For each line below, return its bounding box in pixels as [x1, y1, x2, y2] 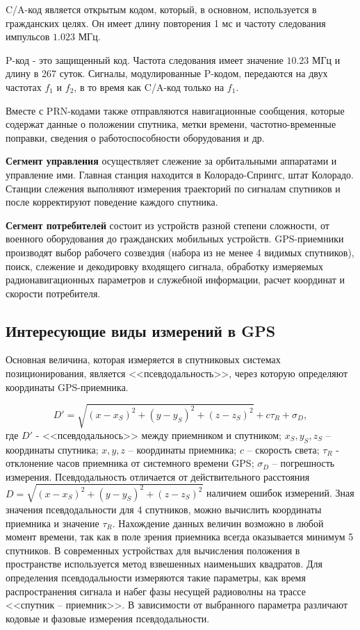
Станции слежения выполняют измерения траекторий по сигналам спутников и [6, 181, 341, 195]
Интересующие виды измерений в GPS [6, 320, 276, 341]
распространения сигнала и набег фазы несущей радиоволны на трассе [6, 583, 306, 598]
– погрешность [272, 456, 335, 470]
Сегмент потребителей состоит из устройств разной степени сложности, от [6, 217, 329, 232]
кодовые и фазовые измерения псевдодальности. [6, 611, 210, 625]
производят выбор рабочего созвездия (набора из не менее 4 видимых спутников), [6, 244, 354, 259]
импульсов [6, 29, 50, 44]
